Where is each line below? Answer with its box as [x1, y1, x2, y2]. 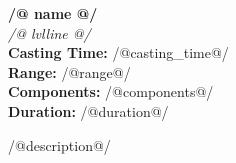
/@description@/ [8, 134, 111, 155]
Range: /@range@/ [8, 61, 131, 82]
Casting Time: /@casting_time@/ [8, 42, 229, 63]
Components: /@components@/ [8, 81, 214, 102]
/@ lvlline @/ [8, 22, 91, 43]
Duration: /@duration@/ [8, 100, 169, 121]
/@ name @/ [8, 3, 98, 23]
